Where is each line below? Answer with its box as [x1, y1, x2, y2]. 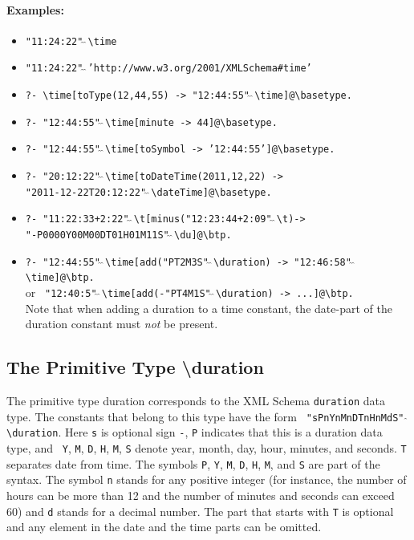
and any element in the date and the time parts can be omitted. [6, 518, 322, 535]
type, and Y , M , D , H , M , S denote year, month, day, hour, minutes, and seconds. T [6, 440, 407, 457]
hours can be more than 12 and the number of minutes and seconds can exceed [6, 487, 395, 503]
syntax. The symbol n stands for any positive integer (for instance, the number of [6, 471, 407, 488]
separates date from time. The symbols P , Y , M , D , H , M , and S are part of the [6, 455, 380, 472]
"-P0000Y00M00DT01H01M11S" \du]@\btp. [25, 229, 232, 242]
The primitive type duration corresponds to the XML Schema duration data [6, 392, 385, 409]
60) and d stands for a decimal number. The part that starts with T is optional [6, 502, 394, 519]
